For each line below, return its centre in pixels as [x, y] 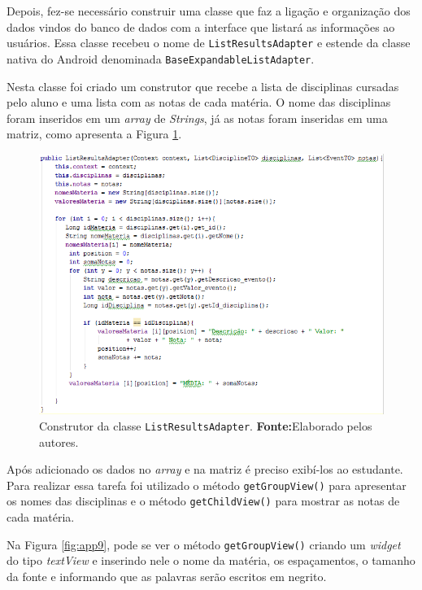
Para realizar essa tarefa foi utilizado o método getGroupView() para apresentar [207, 485]
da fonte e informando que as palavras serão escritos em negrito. [167, 576]
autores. [59, 441]
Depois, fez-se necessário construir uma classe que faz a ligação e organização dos [209, 11]
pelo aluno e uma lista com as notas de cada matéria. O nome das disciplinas [199, 102]
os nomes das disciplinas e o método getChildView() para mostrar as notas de [203, 501]
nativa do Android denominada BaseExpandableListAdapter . [161, 58]
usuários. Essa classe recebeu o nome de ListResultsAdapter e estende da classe [209, 43]
